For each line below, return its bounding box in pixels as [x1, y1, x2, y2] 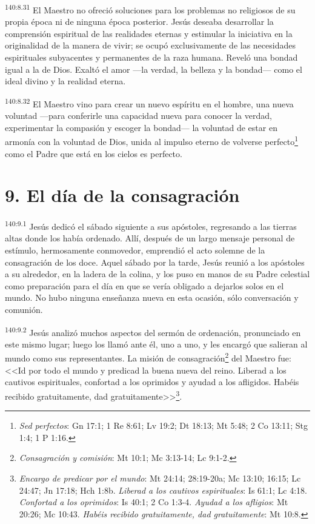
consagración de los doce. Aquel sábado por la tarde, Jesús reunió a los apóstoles [5, 255, 305, 268]
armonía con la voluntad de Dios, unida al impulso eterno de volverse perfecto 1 [5, 133, 298, 147]
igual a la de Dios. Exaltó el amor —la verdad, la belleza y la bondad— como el [5, 62, 302, 75]
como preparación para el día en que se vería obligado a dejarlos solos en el [5, 279, 284, 292]
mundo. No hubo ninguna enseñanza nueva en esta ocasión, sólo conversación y [5, 291, 299, 304]
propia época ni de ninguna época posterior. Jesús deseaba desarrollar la [5, 15, 274, 28]
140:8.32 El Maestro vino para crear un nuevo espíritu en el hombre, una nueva [5, 95, 294, 110]
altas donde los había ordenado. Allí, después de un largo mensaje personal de [5, 232, 295, 244]
